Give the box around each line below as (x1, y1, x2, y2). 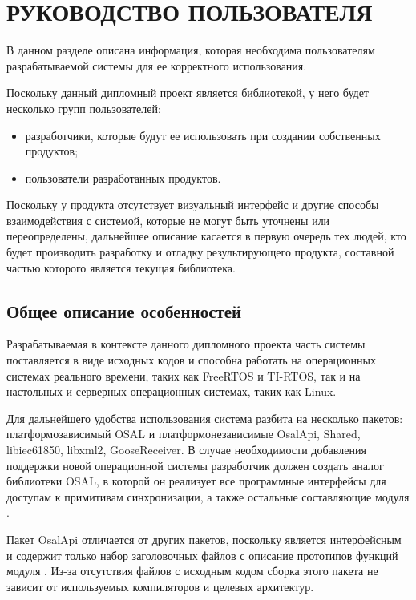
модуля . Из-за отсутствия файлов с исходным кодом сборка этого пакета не (6, 562, 378, 579)
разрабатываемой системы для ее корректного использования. (6, 57, 307, 74)
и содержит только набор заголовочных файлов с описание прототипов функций (6, 546, 398, 563)
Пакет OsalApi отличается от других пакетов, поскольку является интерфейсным (6, 530, 402, 547)
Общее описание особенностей (6, 298, 242, 323)
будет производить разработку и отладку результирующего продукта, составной (6, 244, 394, 260)
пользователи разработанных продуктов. (25, 169, 221, 186)
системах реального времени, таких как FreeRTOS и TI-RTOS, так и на (6, 367, 361, 384)
